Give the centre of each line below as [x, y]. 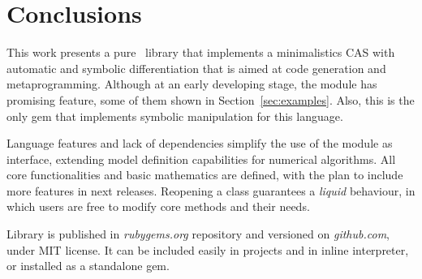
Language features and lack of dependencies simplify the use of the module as [200, 143]
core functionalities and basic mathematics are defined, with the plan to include [205, 175]
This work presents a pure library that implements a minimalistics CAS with [201, 52]
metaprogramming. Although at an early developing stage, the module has [192, 84]
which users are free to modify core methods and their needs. [158, 206]
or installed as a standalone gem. [88, 266]
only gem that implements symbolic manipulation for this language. [175, 116]
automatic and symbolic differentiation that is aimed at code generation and [196, 68]
